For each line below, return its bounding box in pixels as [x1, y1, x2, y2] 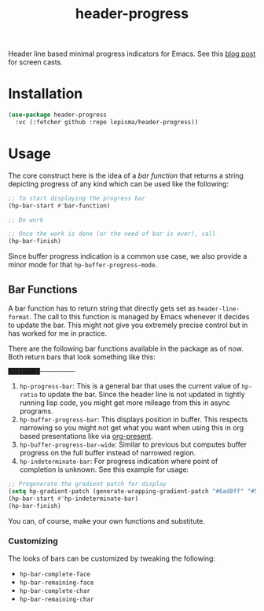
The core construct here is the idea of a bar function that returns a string [8, 171, 244, 180]
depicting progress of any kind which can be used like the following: [8, 179, 229, 189]
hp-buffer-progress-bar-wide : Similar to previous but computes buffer [19, 440, 247, 449]
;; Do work [8, 215, 44, 224]
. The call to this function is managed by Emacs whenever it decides [28, 312, 250, 321]
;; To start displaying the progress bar [8, 194, 146, 202]
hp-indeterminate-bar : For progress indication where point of [19, 457, 218, 466]
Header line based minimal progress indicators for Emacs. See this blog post [8, 49, 256, 59]
